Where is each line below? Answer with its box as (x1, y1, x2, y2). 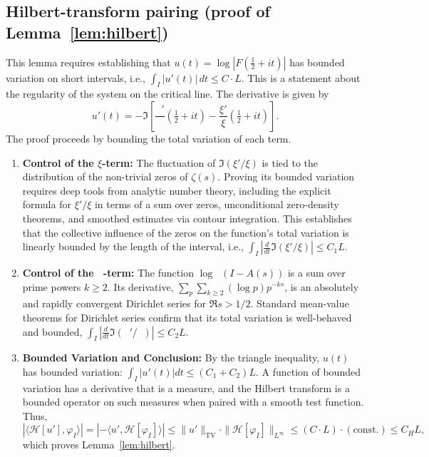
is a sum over (287, 265, 346, 279)
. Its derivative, (107, 279, 174, 294)
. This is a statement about (241, 70, 361, 85)
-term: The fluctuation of (102, 155, 216, 170)
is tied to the (262, 155, 319, 170)
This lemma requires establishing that (6, 54, 171, 69)
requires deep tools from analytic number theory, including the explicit (22, 183, 331, 197)
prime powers (22, 279, 81, 294)
